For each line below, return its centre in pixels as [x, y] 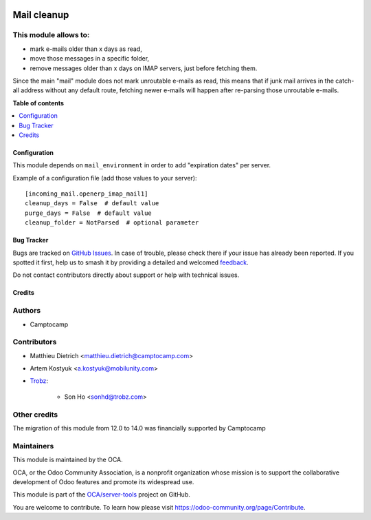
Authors [27, 311]
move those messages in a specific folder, [90, 59]
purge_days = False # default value [89, 213]
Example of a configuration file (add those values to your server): [105, 178]
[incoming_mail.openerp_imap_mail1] [87, 194]
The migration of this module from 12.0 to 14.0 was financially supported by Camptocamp [139, 428]
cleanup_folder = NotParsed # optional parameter [112, 223]
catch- [345, 81]
